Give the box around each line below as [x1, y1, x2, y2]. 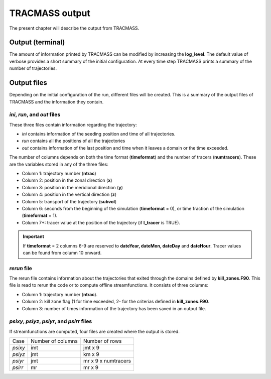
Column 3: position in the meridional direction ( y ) [22, 184, 123, 190]
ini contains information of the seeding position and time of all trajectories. [22, 131, 176, 137]
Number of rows [83, 338, 122, 345]
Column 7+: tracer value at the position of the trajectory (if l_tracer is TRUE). [22, 219, 181, 225]
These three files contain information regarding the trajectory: [9, 121, 138, 128]
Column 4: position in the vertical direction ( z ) [22, 191, 117, 198]
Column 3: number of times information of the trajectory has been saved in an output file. [22, 305, 206, 311]
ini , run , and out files [9, 111, 61, 118]
